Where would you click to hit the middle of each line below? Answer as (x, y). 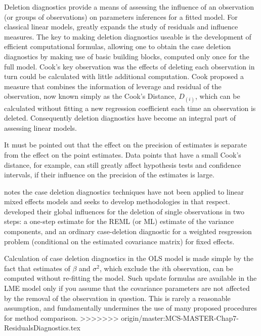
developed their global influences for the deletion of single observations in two (124, 211)
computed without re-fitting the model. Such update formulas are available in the (130, 278)
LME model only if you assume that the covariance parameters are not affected (127, 288)
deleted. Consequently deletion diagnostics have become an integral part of (120, 118)
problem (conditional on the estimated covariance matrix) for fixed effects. (119, 241)
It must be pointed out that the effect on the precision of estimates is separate (125, 145)
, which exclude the (130, 268)
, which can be (218, 96)
